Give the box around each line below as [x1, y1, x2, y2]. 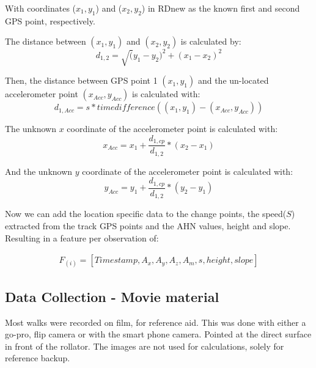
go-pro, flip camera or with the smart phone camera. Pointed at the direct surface [5, 328, 312, 340]
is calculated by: [180, 35, 241, 48]
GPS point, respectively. [5, 14, 95, 27]
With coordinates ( [5, 2, 76, 14]
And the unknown [5, 164, 73, 177]
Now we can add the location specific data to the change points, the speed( [5, 207, 287, 220]
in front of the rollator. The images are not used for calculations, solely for [5, 339, 284, 352]
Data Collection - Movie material [5, 287, 219, 306]
